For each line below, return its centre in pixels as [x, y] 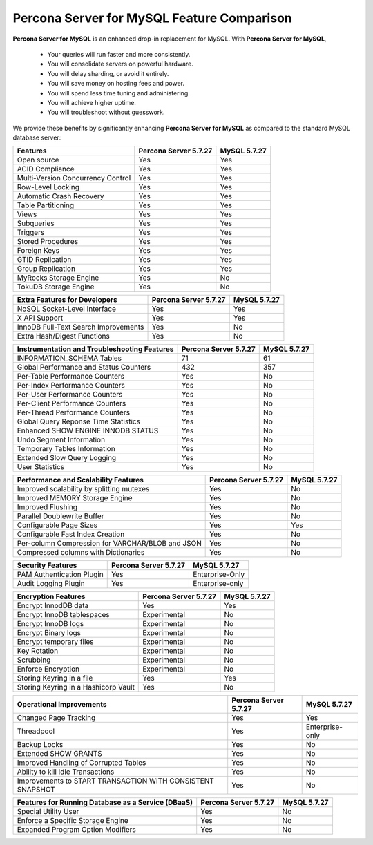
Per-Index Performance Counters [71, 386]
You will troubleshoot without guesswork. [106, 112]
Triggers [31, 233]
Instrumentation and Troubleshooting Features [95, 349]
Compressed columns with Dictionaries [81, 553]
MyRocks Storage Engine [58, 278]
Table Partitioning [46, 205]
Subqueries [36, 223]
